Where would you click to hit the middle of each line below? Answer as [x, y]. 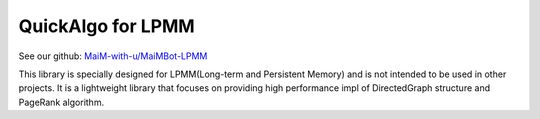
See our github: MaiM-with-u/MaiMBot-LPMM [113, 56]
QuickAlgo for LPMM [106, 26]
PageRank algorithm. [61, 102]
